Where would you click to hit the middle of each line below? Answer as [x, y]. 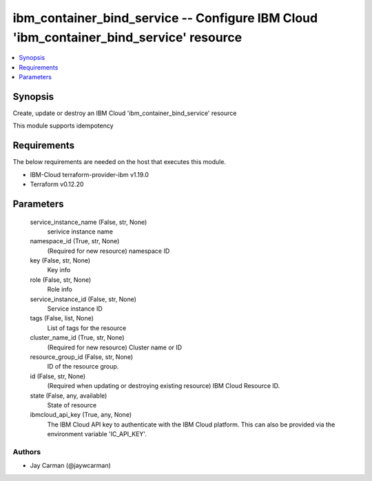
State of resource [72, 405]
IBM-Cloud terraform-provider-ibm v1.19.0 [90, 174]
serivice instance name [80, 232]
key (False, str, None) [60, 260]
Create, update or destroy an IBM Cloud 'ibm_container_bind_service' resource [125, 113]
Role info [60, 289]
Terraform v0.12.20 [57, 184]
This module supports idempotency [63, 126]
